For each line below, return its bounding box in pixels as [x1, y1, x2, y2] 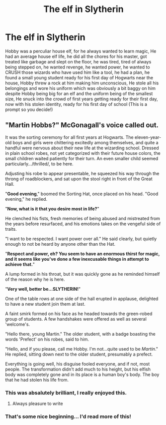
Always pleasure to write [12, 401, 63, 407]
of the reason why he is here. [5, 276, 65, 282]
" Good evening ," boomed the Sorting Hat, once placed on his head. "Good [5, 191, 159, 197]
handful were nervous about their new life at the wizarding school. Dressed [5, 145, 159, 151]
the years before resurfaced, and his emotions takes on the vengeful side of [5, 221, 161, 227]
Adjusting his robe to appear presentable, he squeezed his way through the [5, 170, 160, 176]
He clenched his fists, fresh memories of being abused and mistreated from [5, 215, 161, 221]
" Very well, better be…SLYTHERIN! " [5, 286, 81, 292]
